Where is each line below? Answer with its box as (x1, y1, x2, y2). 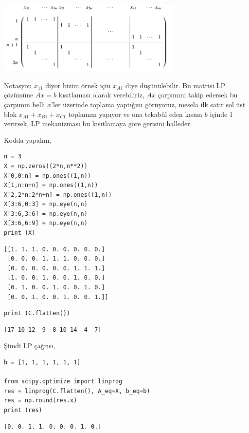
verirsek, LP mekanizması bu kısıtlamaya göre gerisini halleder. (4, 118, 192, 129)
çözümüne (4, 90, 34, 100)
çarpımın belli (4, 99, 45, 109)
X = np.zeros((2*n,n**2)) (4, 162, 88, 169)
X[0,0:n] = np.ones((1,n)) (4, 172, 91, 179)
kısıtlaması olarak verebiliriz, (58, 90, 144, 100)
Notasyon (4, 80, 32, 90)
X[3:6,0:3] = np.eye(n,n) (4, 201, 88, 208)
